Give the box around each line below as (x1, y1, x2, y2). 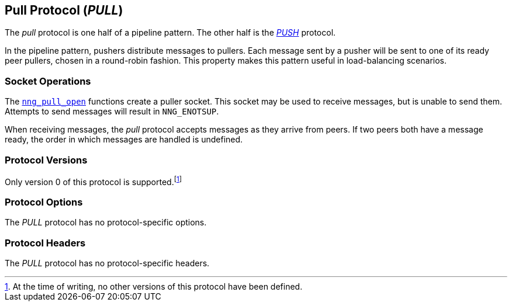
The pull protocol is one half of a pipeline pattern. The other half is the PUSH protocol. (5, 27, 336, 38)
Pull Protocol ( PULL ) (5, 3, 123, 18)
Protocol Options (5, 196, 83, 208)
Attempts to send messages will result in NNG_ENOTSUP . (5, 106, 219, 117)
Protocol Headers (5, 237, 86, 249)
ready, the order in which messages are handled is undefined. (5, 134, 243, 145)
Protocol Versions (5, 154, 88, 166)
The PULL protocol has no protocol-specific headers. (5, 258, 210, 269)
